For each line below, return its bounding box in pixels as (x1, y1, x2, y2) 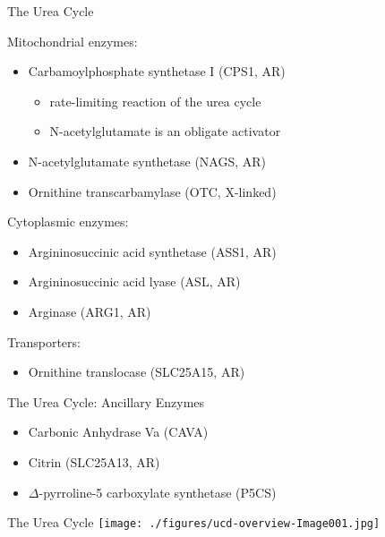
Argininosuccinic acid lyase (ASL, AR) (28, 272, 241, 291)
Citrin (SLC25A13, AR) (28, 452, 160, 471)
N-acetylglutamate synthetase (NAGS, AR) (28, 151, 267, 170)
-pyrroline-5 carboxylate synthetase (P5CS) (38, 482, 277, 501)
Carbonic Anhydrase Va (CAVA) (28, 422, 209, 441)
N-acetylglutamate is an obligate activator (49, 122, 281, 141)
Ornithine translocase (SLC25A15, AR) (28, 362, 245, 381)
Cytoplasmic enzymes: (7, 212, 129, 231)
